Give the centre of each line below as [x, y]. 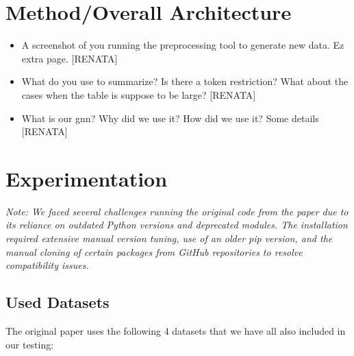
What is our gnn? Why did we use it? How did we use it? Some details [170, 118]
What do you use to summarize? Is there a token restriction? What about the [185, 81]
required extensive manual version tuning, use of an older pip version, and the [169, 238]
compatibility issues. [47, 265]
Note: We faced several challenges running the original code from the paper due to [177, 211]
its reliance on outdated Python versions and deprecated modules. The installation [177, 225]
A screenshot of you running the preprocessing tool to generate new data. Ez [183, 45]
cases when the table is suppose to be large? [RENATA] [139, 94]
